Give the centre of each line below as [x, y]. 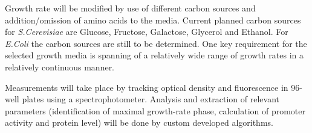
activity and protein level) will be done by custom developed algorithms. [139, 122]
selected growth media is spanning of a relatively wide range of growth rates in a [154, 55]
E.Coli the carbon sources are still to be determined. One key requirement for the [156, 43]
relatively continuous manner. [60, 66]
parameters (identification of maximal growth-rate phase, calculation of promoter [155, 110]
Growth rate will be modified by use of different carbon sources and [130, 8]
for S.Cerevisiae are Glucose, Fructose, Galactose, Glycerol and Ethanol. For [147, 32]
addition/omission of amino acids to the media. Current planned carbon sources [153, 20]
